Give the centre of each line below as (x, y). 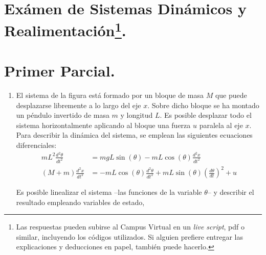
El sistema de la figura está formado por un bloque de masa (110, 95)
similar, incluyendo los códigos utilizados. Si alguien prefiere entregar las (129, 236)
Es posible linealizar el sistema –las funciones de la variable (109, 192)
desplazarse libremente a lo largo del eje (79, 105)
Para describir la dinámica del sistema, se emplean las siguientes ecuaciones (134, 135)
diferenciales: (36, 145)
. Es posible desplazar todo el (206, 115)
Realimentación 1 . (65, 29)
